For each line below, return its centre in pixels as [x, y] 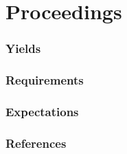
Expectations [42, 111]
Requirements [45, 80]
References [36, 143]
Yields [23, 48]
